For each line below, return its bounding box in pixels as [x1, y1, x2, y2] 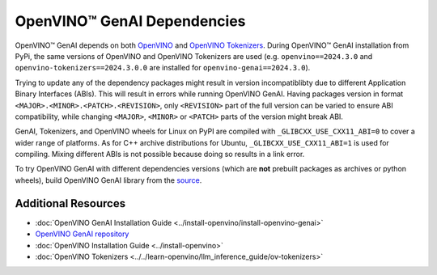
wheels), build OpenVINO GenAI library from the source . [15, 175, 202, 185]
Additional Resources [15, 197, 125, 210]
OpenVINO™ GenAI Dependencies [15, 12, 246, 30]
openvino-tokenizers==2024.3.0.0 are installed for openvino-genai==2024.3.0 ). [15, 63, 311, 73]
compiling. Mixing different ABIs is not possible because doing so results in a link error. [15, 150, 305, 159]
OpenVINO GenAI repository [35, 229, 129, 239]
